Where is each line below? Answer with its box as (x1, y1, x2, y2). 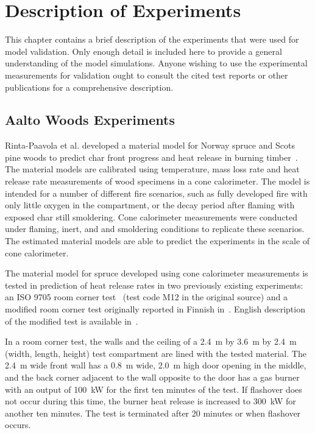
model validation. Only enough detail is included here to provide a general (5, 44, 282, 57)
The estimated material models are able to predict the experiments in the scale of (5, 234, 310, 247)
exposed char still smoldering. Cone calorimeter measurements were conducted (5, 210, 298, 223)
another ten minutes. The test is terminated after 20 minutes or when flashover (5, 406, 301, 419)
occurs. (5, 418, 31, 431)
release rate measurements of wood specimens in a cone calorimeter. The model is (5, 175, 310, 188)
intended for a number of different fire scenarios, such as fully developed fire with (5, 186, 308, 199)
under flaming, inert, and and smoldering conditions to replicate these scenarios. (5, 222, 305, 235)
